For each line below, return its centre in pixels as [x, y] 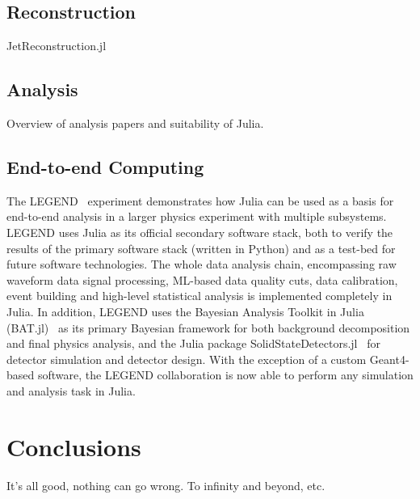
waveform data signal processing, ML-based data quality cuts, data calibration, [202, 279]
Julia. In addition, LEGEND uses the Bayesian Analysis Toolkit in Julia [185, 311]
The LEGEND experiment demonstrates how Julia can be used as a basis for [200, 200]
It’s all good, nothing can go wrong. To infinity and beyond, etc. [166, 485]
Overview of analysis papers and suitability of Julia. [135, 123]
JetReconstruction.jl [57, 46]
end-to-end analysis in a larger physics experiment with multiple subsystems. [197, 216]
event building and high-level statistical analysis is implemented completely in [199, 296]
